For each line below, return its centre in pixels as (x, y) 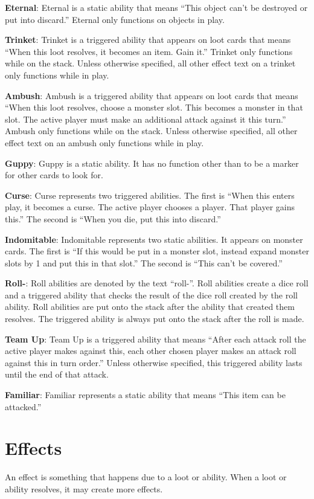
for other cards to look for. (54, 175)
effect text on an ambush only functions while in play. (104, 142)
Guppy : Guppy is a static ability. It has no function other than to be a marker (152, 163)
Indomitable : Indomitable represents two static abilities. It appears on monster (154, 239)
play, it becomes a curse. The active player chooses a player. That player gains (150, 207)
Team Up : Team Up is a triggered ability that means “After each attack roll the (155, 339)
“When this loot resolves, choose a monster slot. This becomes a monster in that (154, 107)
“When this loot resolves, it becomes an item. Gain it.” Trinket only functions (149, 51)
